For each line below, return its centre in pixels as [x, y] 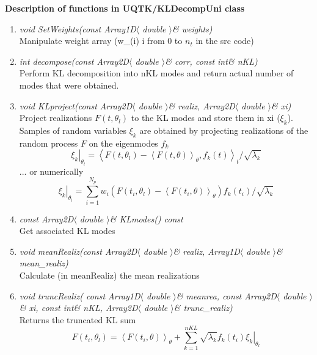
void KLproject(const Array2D [76, 105]
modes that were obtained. [69, 85]
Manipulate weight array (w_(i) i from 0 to [101, 41]
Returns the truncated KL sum [78, 319]
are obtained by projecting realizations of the [224, 130]
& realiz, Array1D [206, 251]
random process [49, 143]
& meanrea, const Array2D [226, 295]
